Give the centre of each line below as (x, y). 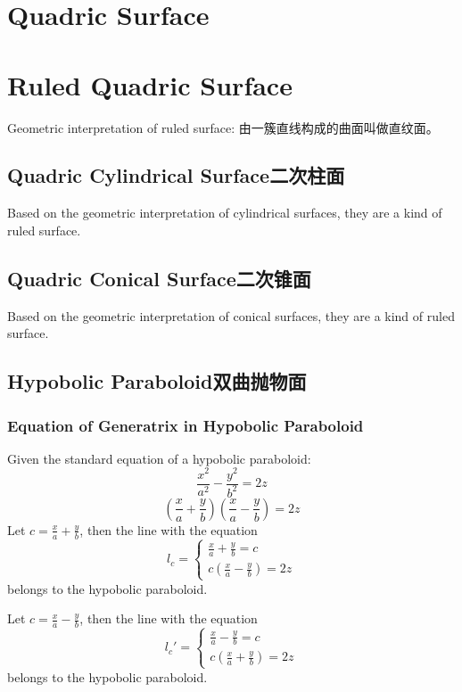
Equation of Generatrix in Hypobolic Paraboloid (186, 425)
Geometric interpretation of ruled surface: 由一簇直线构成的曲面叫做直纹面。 (223, 127)
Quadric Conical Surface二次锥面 (159, 278)
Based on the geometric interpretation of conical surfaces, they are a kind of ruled (231, 315)
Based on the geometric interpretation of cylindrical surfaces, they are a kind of (225, 213)
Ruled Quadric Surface (150, 84)
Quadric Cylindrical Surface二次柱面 (176, 175)
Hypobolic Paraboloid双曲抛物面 (157, 381)
